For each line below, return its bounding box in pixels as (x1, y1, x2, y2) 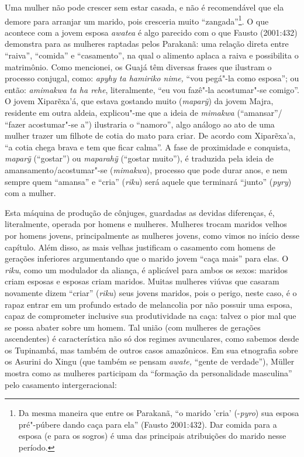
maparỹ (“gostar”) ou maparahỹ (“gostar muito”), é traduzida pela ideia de (5, 152, 274, 164)
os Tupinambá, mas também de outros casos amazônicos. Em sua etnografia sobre (5, 343, 298, 356)
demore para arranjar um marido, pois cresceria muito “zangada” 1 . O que (5, 13, 269, 27)
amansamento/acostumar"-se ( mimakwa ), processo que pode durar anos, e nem (5, 163, 288, 176)
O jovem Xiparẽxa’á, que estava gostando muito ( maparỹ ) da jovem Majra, (5, 95, 274, 107)
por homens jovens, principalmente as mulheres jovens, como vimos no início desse (5, 229, 299, 241)
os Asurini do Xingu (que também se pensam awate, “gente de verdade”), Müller (5, 355, 295, 367)
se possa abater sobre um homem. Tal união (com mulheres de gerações (5, 321, 261, 333)
